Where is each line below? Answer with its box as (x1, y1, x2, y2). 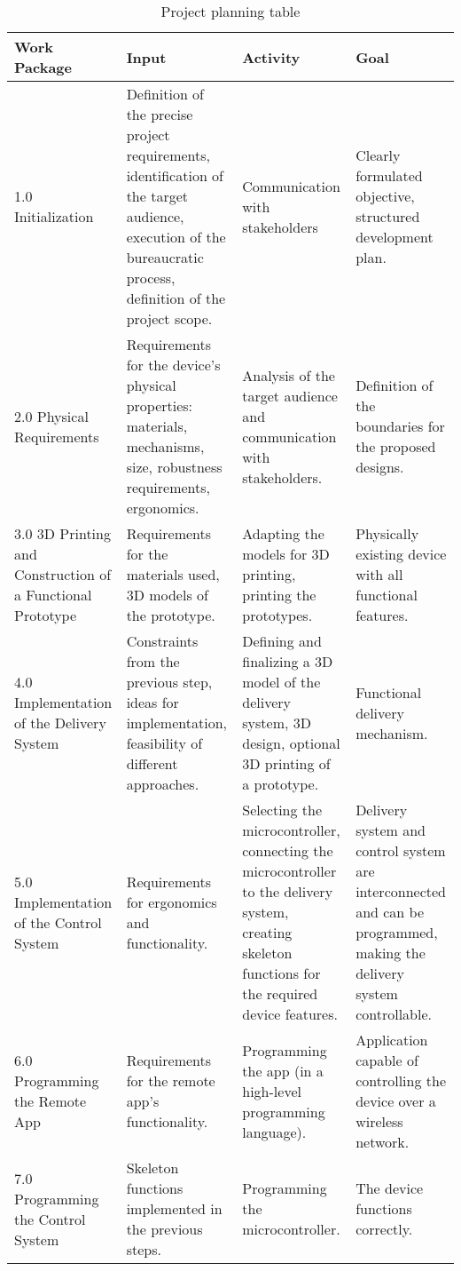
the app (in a (242, 1060, 324, 1081)
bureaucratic (126, 247, 204, 267)
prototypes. (242, 605, 313, 625)
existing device (356, 544, 447, 564)
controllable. (356, 1004, 432, 1024)
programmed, (356, 922, 438, 942)
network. (356, 1132, 410, 1152)
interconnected (356, 881, 446, 902)
